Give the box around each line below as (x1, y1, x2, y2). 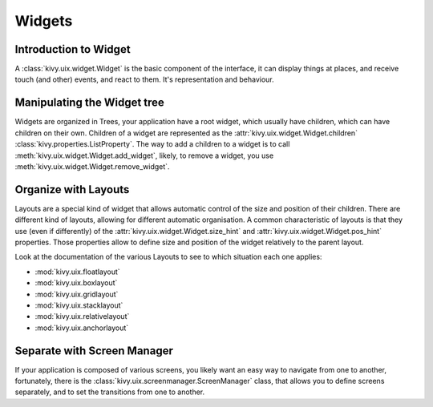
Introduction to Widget (14, 42, 132, 56)
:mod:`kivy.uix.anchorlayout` (34, 323, 129, 332)
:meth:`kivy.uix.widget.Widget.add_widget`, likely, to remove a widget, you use (14, 151, 274, 160)
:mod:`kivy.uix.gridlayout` (34, 289, 119, 299)
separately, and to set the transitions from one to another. (14, 387, 205, 397)
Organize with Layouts (14, 183, 130, 196)
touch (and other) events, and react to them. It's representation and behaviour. (14, 75, 274, 84)
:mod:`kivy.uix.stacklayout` (34, 300, 123, 310)
